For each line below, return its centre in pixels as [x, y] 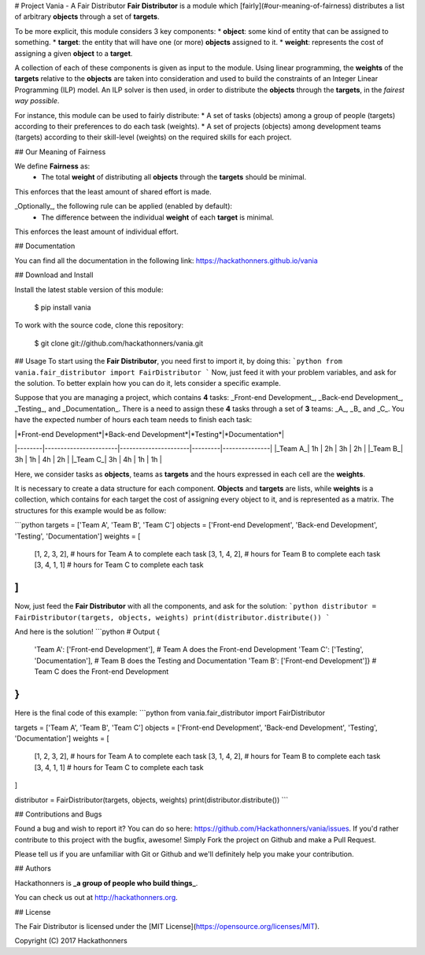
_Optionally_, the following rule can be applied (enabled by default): [123, 206]
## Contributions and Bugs [58, 814]
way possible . [37, 101]
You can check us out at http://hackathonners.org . [96, 898]
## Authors [33, 868]
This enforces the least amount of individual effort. [96, 231]
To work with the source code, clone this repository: [99, 325]
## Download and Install [54, 275]
